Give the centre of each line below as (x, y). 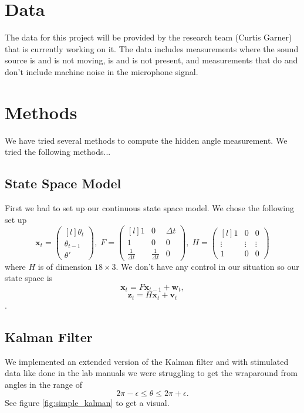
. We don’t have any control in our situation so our (207, 266)
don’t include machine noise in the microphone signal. (102, 71)
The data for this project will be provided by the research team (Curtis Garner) (148, 37)
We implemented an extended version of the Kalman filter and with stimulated (147, 361)
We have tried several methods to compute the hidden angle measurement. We (146, 140)
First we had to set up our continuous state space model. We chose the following (150, 208)
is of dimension (65, 266)
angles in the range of (43, 384)
